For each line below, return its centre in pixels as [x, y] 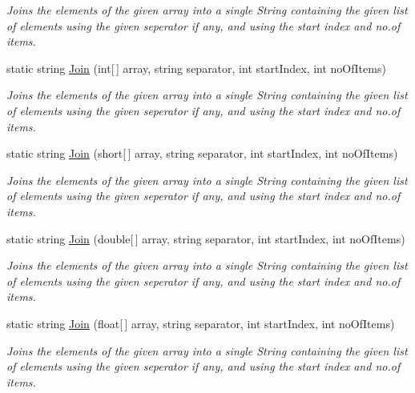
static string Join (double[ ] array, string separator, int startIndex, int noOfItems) [206, 238]
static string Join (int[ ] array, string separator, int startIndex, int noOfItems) [196, 68]
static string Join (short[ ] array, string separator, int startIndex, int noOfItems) [202, 153]
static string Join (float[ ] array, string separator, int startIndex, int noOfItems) [201, 323]
